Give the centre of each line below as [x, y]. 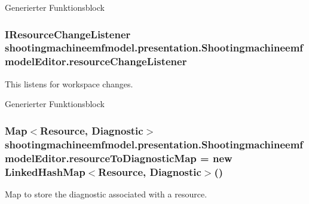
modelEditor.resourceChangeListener [96, 61]
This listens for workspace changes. [69, 83]
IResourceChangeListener [68, 34]
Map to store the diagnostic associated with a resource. [106, 194]
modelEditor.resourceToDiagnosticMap [101, 158]
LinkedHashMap [45, 171]
